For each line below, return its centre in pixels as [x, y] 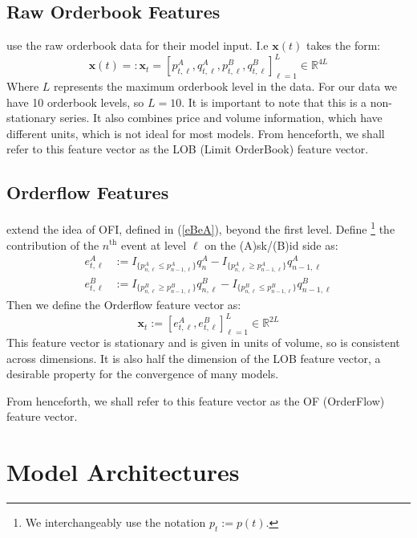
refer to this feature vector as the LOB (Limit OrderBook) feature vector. [188, 149]
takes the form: [343, 45]
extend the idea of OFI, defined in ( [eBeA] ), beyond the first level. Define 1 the [201, 228]
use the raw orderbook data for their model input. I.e [138, 45]
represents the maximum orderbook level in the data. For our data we [225, 86]
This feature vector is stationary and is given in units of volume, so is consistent [203, 342]
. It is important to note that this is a [274, 102]
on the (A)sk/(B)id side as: [271, 245]
